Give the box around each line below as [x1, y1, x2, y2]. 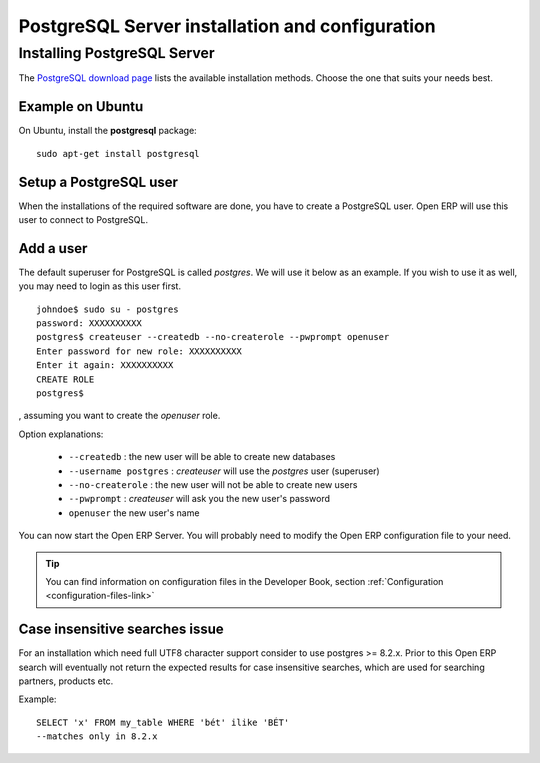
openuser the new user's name [68, 506, 200, 519]
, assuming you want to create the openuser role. [18, 410, 221, 422]
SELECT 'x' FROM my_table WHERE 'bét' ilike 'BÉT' [36, 716, 290, 728]
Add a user [18, 240, 88, 257]
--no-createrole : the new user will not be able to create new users [68, 478, 358, 490]
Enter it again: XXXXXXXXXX [36, 360, 174, 371]
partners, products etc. [18, 675, 114, 687]
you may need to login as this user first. [18, 280, 182, 292]
